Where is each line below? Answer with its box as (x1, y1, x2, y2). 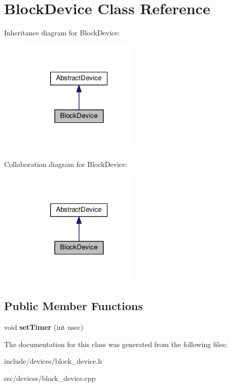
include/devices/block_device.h (4, 356, 102, 366)
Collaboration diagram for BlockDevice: (4, 159, 128, 169)
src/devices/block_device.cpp (4, 372, 96, 383)
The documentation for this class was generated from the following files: (4, 338, 227, 349)
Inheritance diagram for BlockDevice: (4, 27, 120, 38)
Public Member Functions (4, 298, 143, 314)
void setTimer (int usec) (4, 322, 84, 332)
